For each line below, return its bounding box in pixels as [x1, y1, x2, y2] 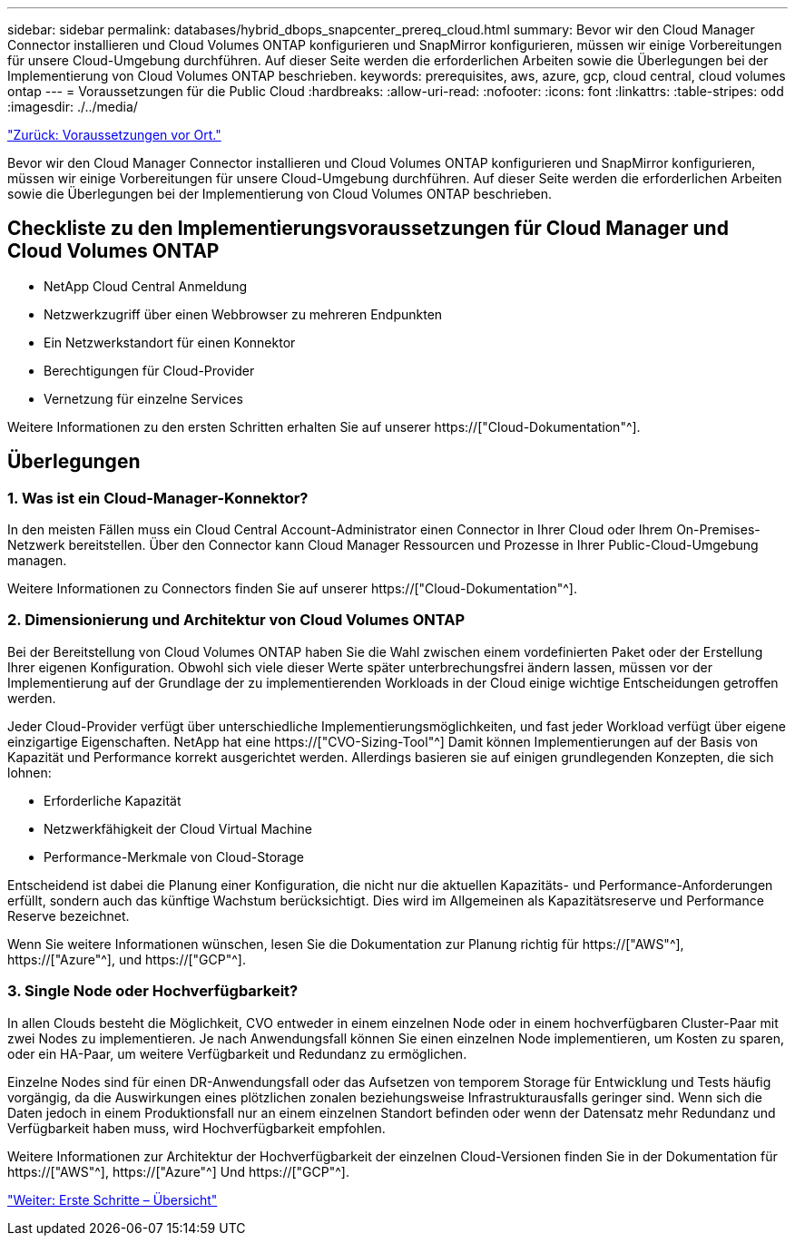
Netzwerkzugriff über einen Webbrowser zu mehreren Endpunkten [44, 306, 443, 322]
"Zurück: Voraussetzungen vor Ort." [7, 127, 221, 142]
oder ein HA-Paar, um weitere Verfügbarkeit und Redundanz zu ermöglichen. [7, 1045, 467, 1062]
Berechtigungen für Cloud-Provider [44, 362, 255, 378]
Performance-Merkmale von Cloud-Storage [44, 848, 304, 865]
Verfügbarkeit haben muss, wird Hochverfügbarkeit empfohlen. [7, 1120, 386, 1136]
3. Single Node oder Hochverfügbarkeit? [7, 982, 299, 1001]
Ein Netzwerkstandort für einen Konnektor [44, 334, 296, 350]
